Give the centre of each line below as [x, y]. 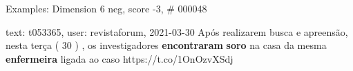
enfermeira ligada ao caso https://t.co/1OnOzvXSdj [120, 58]
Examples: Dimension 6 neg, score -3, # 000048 [106, 8]
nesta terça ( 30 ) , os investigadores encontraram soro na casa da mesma [166, 45]
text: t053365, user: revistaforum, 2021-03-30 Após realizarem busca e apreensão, [177, 31]
